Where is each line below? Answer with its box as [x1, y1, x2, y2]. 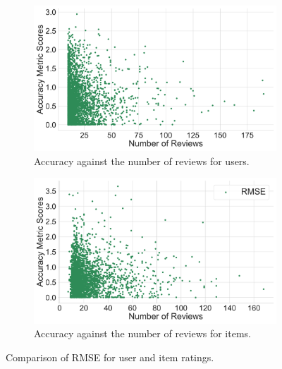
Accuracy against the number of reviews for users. [34, 153, 250, 168]
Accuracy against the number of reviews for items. [34, 326, 251, 341]
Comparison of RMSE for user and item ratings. [6, 349, 214, 364]
